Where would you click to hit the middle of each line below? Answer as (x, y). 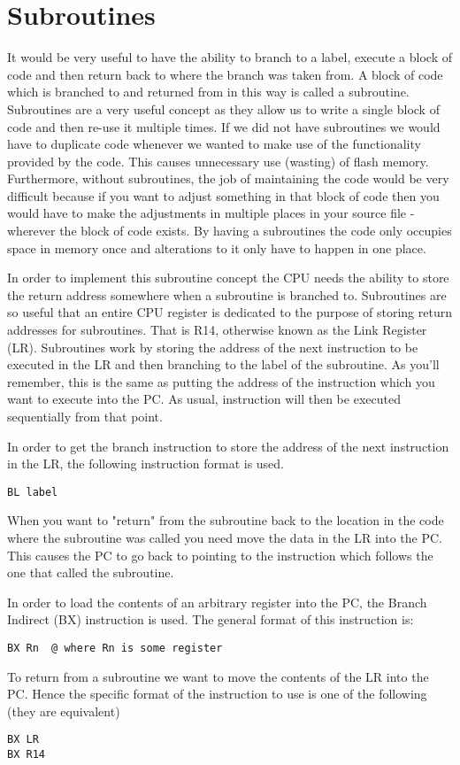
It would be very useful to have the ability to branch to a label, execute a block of (230, 57)
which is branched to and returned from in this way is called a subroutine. (208, 92)
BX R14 (26, 755)
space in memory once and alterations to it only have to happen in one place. (217, 247)
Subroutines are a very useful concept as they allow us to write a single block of (223, 108)
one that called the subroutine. (91, 572)
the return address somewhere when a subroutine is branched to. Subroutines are (227, 294)
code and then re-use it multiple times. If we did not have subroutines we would (224, 126)
